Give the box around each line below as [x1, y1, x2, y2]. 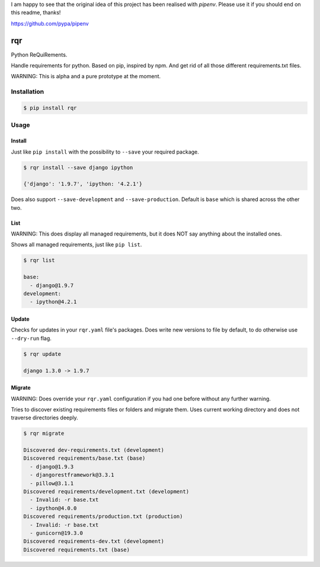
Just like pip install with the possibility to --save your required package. [11, 148, 200, 155]
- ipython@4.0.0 [30, 505, 77, 511]
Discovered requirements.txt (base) [23, 546, 130, 553]
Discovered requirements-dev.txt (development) [23, 538, 164, 545]
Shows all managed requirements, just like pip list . [11, 241, 142, 249]
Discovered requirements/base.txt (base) [23, 455, 146, 462]
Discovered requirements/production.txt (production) [23, 513, 183, 520]
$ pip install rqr [23, 104, 77, 112]
